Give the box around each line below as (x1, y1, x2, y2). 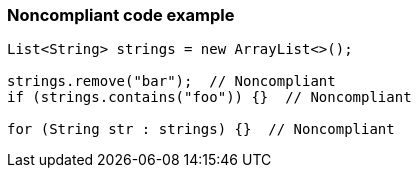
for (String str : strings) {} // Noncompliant (7, 121, 395, 138)
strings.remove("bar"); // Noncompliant (7, 73, 336, 90)
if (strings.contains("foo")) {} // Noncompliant (7, 89, 412, 106)
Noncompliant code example (7, 5, 235, 25)
